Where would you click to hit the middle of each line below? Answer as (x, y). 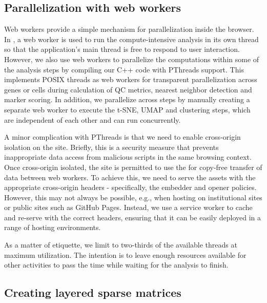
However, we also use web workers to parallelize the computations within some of (132, 59)
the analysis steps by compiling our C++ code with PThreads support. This (124, 69)
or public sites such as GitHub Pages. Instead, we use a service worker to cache (128, 207)
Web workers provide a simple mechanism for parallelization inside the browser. (129, 29)
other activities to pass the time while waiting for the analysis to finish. (116, 265)
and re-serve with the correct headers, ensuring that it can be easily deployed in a (133, 217)
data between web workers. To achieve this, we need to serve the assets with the (130, 177)
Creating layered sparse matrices (93, 292)
